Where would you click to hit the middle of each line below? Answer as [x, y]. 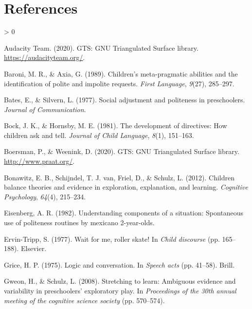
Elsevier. [34, 248]
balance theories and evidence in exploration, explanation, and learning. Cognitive [126, 187]
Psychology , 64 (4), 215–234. [45, 196]
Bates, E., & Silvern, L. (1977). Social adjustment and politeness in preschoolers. [125, 100]
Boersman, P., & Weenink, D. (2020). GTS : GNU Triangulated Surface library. [122, 151]
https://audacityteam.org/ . [45, 57]
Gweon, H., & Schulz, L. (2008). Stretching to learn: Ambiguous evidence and [120, 281]
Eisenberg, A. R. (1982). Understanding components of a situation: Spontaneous [124, 213]
